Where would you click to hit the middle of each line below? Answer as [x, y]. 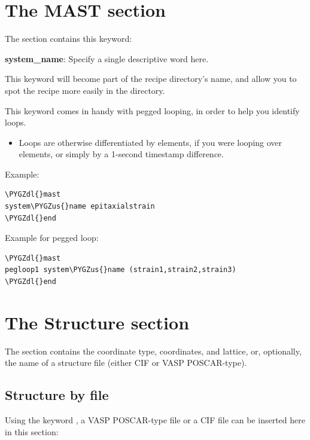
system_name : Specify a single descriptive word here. [107, 58]
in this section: [32, 431]
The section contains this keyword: [69, 39]
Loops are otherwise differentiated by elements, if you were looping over [151, 142]
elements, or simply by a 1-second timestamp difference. [121, 154]
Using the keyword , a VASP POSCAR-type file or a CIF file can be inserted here [155, 420]
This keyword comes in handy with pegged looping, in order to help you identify [152, 110]
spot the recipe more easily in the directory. [85, 90]
